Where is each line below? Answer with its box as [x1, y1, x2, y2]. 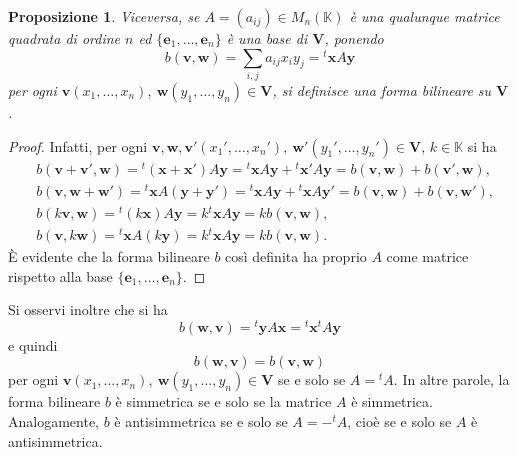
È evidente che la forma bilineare [8, 245, 210, 266]
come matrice [386, 245, 469, 266]
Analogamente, [8, 411, 99, 431]
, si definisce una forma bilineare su [272, 79, 492, 100]
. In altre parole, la [393, 369, 510, 390]
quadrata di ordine [8, 28, 120, 48]
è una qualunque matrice [349, 6, 500, 26]
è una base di [226, 28, 308, 48]
